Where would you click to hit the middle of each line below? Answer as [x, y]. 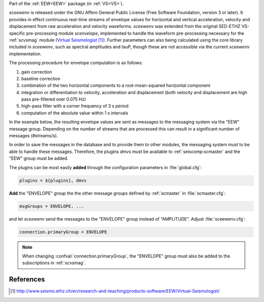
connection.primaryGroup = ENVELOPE [63, 232]
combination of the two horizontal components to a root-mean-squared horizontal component [116, 85]
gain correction [37, 72]
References [27, 279]
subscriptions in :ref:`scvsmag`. [54, 263]
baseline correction [41, 78]
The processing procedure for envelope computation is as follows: [76, 63]
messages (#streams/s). [33, 136]
